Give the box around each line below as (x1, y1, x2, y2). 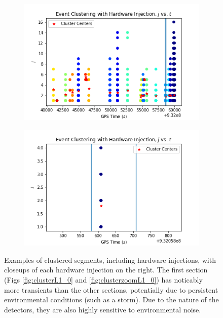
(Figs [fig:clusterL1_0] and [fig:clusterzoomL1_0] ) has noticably (4, 274, 203, 285)
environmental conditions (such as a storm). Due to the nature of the (4, 294, 219, 305)
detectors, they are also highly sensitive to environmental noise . (4, 304, 201, 314)
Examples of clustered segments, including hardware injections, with (4, 254, 216, 265)
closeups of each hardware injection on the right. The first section (4, 264, 208, 275)
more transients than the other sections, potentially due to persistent (4, 284, 218, 295)
